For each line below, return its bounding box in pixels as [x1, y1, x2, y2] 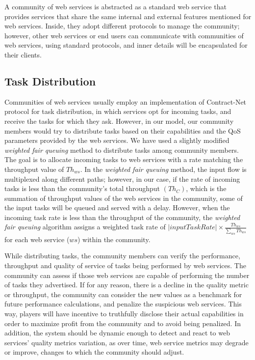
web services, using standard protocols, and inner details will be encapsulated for [4, 40, 248, 50]
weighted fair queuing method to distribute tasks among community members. [4, 144, 239, 155]
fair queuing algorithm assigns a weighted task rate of [4, 222, 166, 232]
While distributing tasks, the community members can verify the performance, [4, 250, 240, 261]
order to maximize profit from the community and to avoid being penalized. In [4, 318, 241, 328]
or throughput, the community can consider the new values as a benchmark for [4, 289, 242, 299]
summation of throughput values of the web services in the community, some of [4, 193, 243, 203]
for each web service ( [4, 234, 70, 244]
